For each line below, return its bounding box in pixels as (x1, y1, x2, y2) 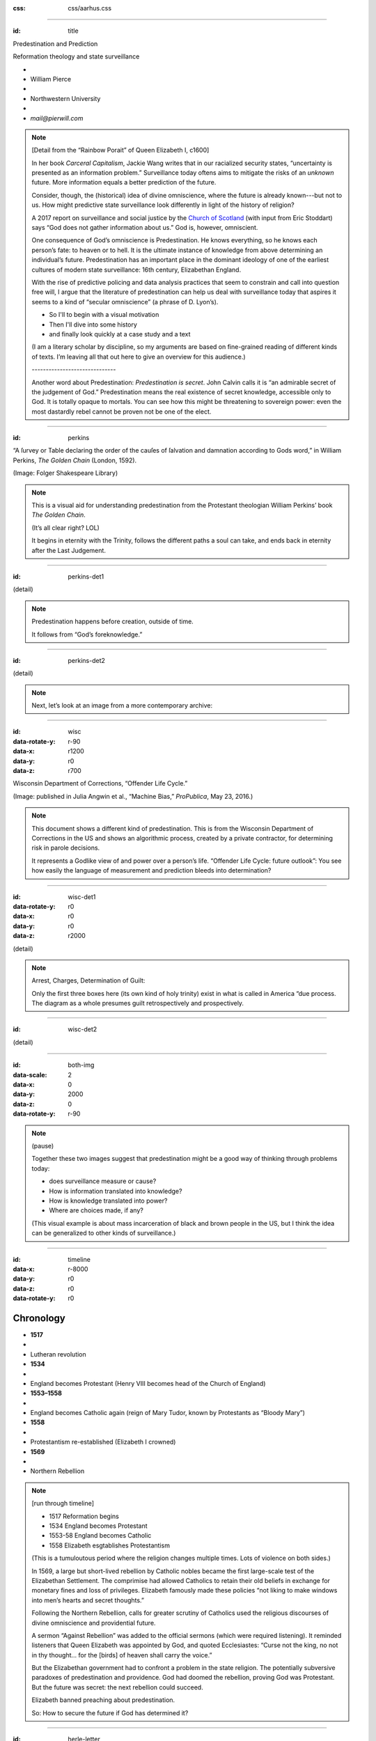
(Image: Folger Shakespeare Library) (13, 469, 118, 477)
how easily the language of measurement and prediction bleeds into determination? (31, 866, 272, 875)
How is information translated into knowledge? (49, 1187, 182, 1195)
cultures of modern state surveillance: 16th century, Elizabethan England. (31, 265, 242, 274)
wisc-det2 (68, 1025, 97, 1033)
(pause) (31, 1141, 54, 1150)
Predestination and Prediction (13, 39, 98, 48)
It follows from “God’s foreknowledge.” (31, 630, 143, 639)
